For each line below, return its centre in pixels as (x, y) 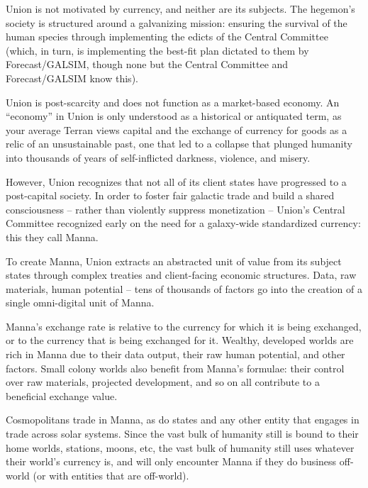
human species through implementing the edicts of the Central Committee (167, 37)
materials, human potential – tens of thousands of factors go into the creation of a (184, 288)
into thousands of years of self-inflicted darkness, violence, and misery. (158, 157)
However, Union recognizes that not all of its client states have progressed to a (176, 181)
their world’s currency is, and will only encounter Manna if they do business (171, 461)
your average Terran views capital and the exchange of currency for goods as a (177, 129)
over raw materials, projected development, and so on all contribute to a (163, 382)
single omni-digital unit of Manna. (80, 303)
